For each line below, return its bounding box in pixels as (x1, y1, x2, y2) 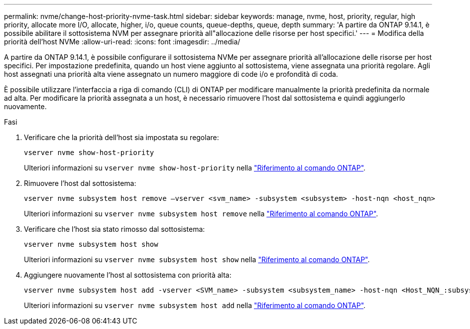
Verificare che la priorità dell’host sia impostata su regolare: (24, 133, 219, 142)
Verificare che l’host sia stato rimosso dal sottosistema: (24, 225, 205, 233)
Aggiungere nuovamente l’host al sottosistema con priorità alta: (24, 271, 232, 279)
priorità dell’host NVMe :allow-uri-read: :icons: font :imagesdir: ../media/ (4, 37, 240, 46)
